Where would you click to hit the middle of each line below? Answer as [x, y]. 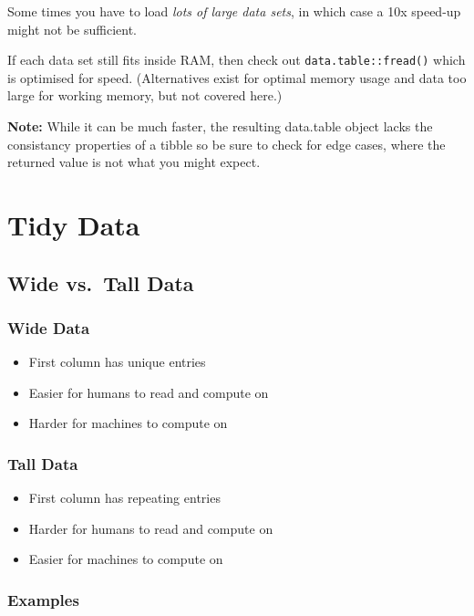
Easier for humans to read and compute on [149, 392]
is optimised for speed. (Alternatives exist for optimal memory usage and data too [237, 77]
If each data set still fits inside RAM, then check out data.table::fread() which [237, 60]
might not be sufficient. [72, 29]
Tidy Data [74, 224]
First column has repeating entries [124, 498]
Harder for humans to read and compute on [151, 528]
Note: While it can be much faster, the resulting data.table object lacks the [220, 126]
